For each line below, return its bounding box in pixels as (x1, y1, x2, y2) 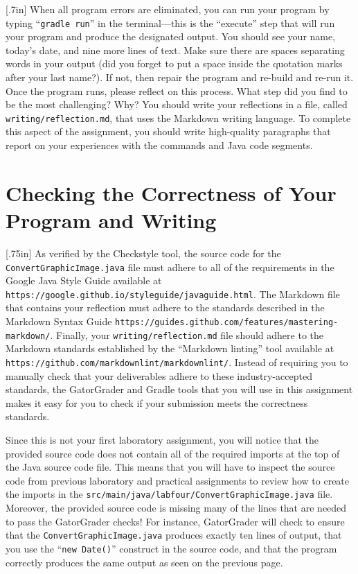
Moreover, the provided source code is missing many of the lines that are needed (6, 501, 347, 515)
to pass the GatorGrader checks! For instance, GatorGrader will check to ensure (6, 514, 345, 528)
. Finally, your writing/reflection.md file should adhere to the (50, 327, 323, 342)
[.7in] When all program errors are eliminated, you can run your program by (6, 2, 330, 16)
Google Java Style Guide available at (6, 273, 162, 288)
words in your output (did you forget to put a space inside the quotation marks (6, 56, 343, 71)
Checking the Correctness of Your (6, 178, 337, 207)
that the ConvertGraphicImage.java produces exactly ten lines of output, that (6, 528, 342, 542)
